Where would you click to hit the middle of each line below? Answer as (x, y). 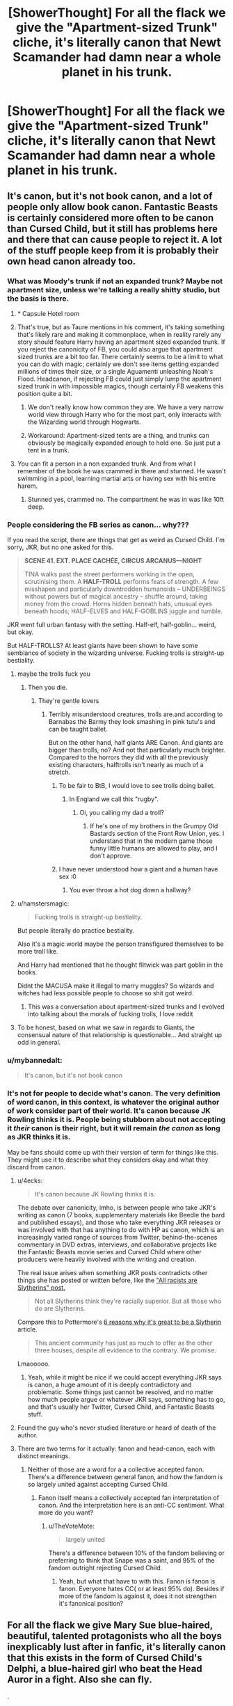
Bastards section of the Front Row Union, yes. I (157, 834)
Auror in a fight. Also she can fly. (80, 1680)
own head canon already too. (72, 261)
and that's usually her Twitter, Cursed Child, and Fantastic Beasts (121, 1407)
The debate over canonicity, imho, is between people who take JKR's (116, 1207)
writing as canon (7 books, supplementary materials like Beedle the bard (121, 1215)
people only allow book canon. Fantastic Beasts (113, 207)
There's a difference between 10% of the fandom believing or (136, 1553)
